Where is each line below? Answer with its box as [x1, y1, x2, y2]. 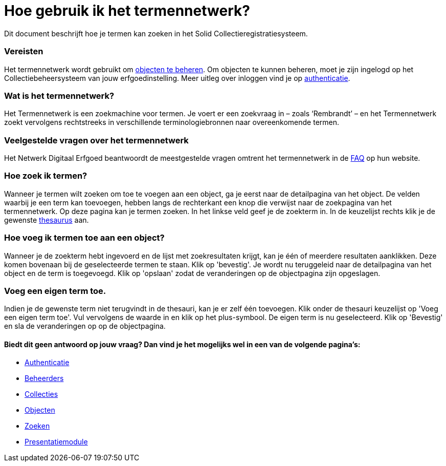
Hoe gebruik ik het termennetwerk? [4, 2, 250, 19]
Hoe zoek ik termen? [4, 171, 87, 181]
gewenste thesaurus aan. [4, 215, 89, 224]
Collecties [25, 390, 58, 399]
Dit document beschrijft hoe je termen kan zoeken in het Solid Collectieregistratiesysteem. [4, 29, 308, 38]
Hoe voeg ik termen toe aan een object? [4, 232, 165, 243]
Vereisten [4, 46, 43, 57]
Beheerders [25, 374, 64, 383]
